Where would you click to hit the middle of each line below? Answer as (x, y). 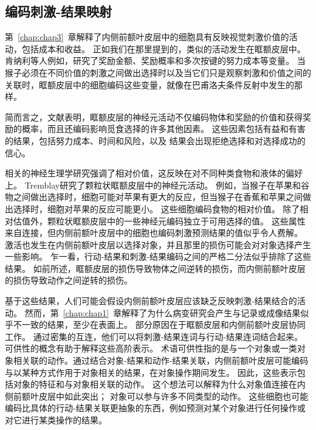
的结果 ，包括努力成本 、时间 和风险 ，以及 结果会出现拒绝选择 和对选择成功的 (155, 140)
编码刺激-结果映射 (59, 11)
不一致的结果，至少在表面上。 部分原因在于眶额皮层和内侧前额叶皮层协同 (159, 324)
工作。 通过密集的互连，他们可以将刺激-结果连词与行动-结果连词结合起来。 (154, 336)
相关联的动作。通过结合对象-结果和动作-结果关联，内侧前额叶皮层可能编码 (161, 360)
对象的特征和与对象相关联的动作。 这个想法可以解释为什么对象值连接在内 (159, 384)
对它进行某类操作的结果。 (56, 420)
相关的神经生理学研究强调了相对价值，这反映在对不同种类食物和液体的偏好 (154, 173)
